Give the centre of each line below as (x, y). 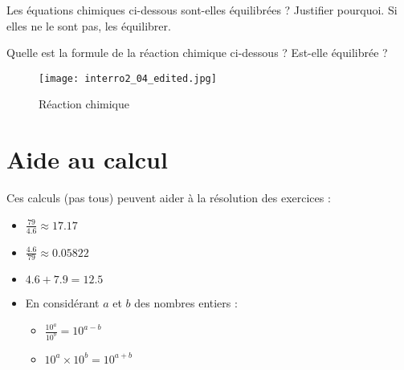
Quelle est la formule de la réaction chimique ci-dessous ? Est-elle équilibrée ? (197, 53)
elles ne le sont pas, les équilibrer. (89, 25)
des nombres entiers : (186, 303)
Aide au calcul (87, 159)
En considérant (62, 303)
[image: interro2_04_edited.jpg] (128, 78)
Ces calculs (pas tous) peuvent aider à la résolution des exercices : (169, 198)
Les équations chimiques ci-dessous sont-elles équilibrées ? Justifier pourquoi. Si (202, 10)
